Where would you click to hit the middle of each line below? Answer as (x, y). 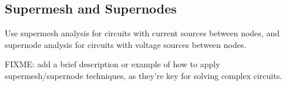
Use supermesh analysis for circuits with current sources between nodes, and (142, 33)
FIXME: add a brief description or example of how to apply (112, 64)
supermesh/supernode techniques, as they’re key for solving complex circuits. (144, 75)
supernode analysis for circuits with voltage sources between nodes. (126, 44)
